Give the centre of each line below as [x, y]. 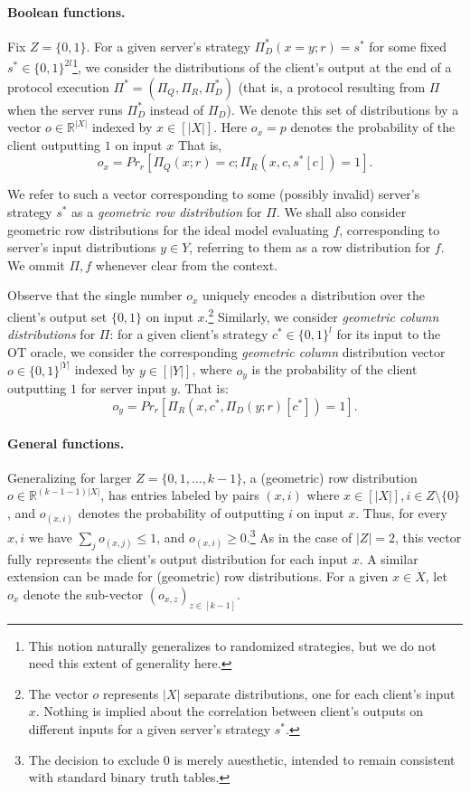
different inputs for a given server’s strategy [150, 728]
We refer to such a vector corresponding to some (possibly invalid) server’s [214, 194]
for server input [124, 388]
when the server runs [65, 109]
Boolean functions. [66, 11]
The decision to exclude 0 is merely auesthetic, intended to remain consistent [242, 759]
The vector [58, 693]
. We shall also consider [341, 212]
